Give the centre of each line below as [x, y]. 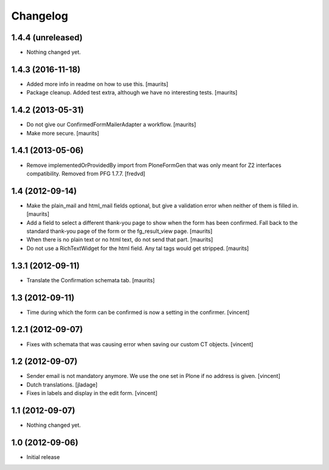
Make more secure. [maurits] [63, 133]
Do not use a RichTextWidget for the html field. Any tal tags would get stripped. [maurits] [138, 248]
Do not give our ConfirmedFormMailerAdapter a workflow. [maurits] [111, 124]
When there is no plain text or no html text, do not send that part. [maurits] [120, 240]
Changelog [40, 16]
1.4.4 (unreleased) [47, 37]
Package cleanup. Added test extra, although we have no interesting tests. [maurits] [132, 93]
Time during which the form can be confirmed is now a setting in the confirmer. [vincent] [138, 312]
